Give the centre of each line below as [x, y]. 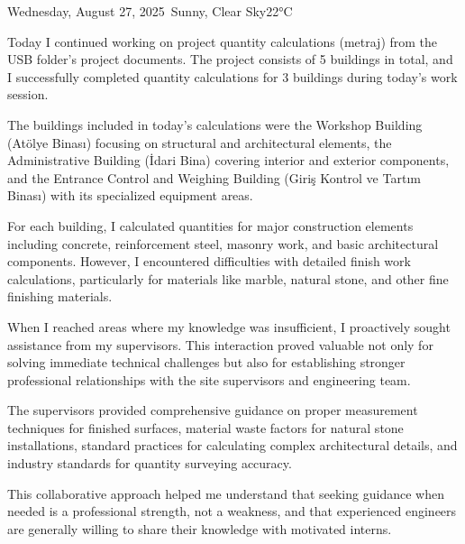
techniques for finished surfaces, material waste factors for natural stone [205, 427]
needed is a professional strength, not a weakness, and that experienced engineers [232, 511]
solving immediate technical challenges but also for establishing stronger [206, 362]
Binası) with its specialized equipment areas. [130, 195]
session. [28, 94]
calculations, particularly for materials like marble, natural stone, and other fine [228, 278]
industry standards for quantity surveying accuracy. [150, 463]
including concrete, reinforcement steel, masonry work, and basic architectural [223, 243]
